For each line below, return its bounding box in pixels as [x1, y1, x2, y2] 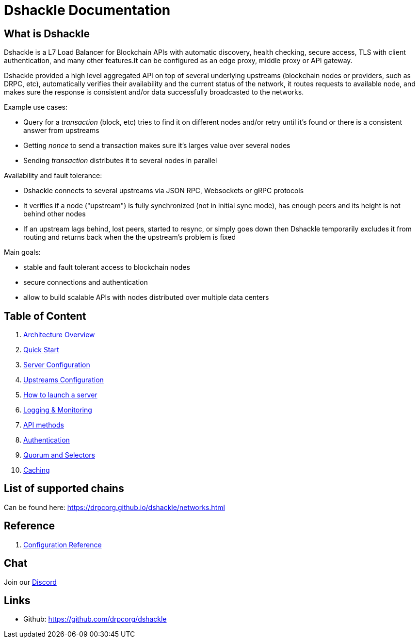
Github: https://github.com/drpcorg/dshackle [23, 615, 167, 624]
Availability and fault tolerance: [4, 171, 102, 180]
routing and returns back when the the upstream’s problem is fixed [23, 233, 236, 242]
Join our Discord [4, 577, 57, 586]
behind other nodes [23, 210, 86, 218]
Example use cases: [4, 103, 67, 112]
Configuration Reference [23, 540, 102, 549]
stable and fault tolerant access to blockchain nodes [23, 263, 190, 272]
